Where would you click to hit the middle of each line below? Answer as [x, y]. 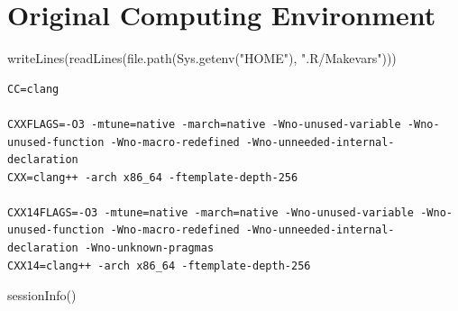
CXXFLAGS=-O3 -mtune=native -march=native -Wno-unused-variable [204, 124]
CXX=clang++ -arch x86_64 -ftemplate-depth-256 [153, 177]
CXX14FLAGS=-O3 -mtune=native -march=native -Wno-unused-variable [211, 212]
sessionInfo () [42, 295]
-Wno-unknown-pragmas [149, 248]
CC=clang [33, 89]
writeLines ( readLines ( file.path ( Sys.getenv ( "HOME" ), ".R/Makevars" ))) [202, 58]
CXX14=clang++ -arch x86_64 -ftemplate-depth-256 [159, 265]
